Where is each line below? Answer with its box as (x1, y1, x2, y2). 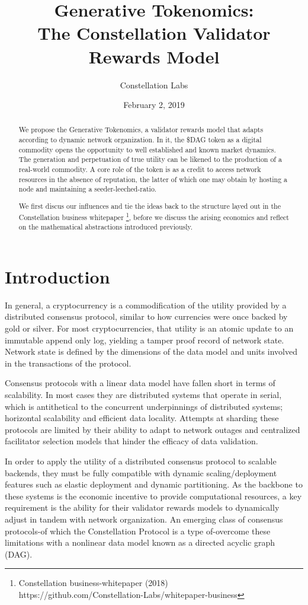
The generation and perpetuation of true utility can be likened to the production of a (18, 154, 282, 164)
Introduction (5, 264, 110, 288)
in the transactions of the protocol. (5, 356, 131, 369)
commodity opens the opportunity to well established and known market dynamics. (18, 144, 276, 154)
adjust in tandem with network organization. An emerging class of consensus (5, 512, 283, 525)
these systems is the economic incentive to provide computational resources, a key (5, 489, 302, 502)
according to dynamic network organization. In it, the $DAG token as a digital (18, 135, 262, 145)
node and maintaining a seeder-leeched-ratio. (18, 184, 157, 194)
